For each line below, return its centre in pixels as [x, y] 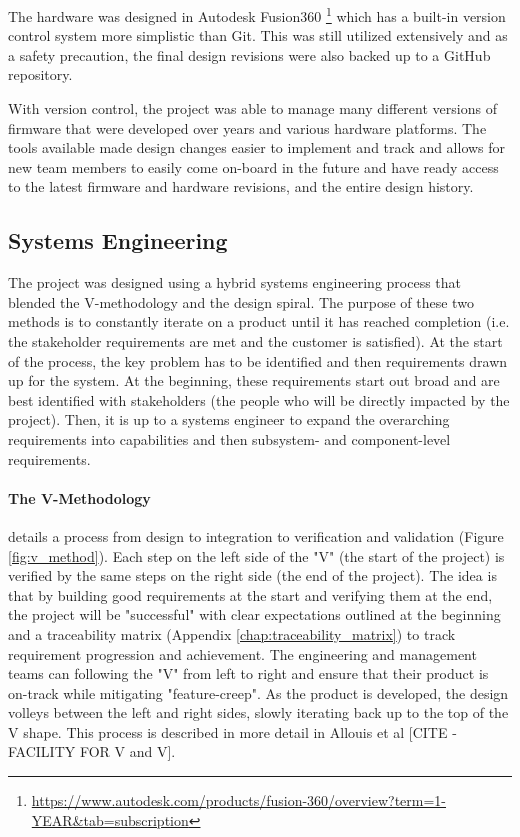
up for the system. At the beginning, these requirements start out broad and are [254, 380]
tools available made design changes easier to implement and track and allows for [257, 147]
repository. [40, 74]
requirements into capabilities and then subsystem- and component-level [229, 438]
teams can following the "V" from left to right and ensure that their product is [248, 673]
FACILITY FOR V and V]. [92, 751]
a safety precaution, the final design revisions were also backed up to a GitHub [249, 54]
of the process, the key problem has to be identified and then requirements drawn [258, 360]
